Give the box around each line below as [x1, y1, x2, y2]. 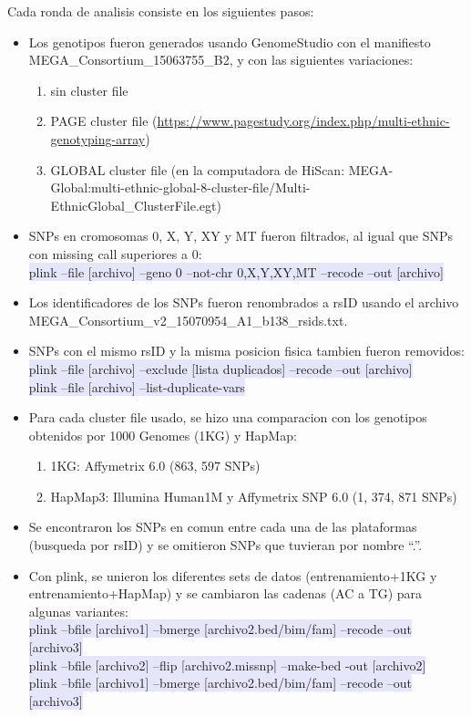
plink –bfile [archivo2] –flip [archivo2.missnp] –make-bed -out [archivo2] [28, 655, 426, 674]
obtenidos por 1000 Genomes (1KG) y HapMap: [28, 425, 297, 444]
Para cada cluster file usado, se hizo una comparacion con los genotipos [28, 408, 427, 427]
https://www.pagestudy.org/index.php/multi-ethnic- [157, 111, 450, 130]
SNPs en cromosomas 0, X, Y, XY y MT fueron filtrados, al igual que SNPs [28, 226, 454, 245]
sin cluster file [50, 80, 128, 99]
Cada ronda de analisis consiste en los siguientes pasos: [7, 2, 314, 20]
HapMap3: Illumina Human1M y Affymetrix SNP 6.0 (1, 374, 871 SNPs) [50, 486, 457, 505]
